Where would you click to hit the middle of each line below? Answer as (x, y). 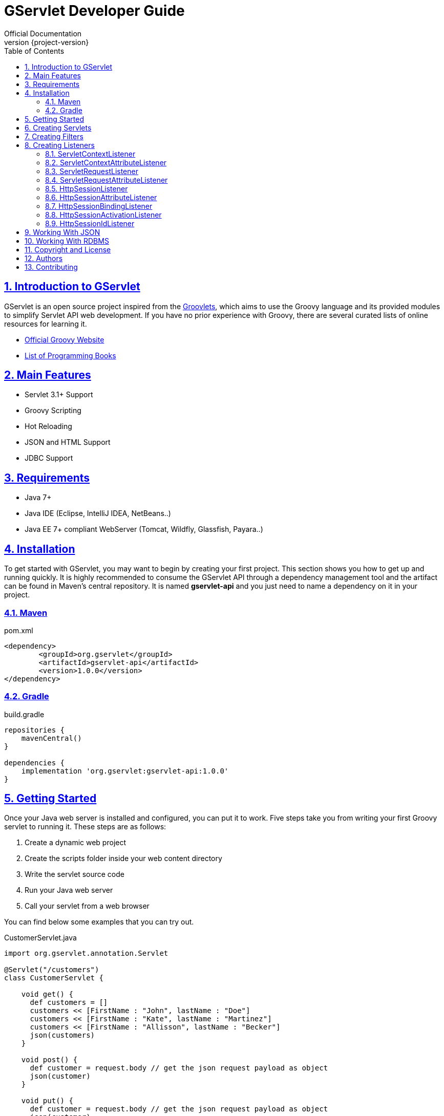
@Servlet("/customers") (52, 970)
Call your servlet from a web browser (87, 906)
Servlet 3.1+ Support (59, 395)
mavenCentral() (51, 738)
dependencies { (35, 763)
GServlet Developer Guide (94, 11)
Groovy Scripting (53, 411)
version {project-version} (47, 42)
